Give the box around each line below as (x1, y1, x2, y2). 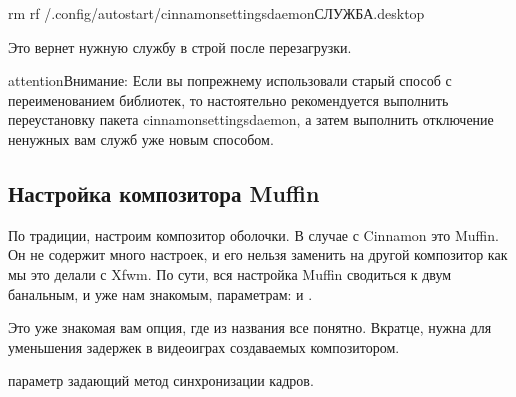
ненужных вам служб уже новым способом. (8, 128, 274, 149)
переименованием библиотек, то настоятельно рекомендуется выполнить (8, 89, 449, 110)
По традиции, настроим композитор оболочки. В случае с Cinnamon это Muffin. (8, 224, 499, 245)
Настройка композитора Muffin (8, 177, 320, 208)
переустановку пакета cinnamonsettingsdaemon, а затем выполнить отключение (8, 109, 494, 130)
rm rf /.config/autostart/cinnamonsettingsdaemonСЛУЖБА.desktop (8, 3, 425, 23)
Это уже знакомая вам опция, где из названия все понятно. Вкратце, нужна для (8, 317, 492, 338)
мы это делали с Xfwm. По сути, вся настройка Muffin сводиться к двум (8, 263, 452, 284)
